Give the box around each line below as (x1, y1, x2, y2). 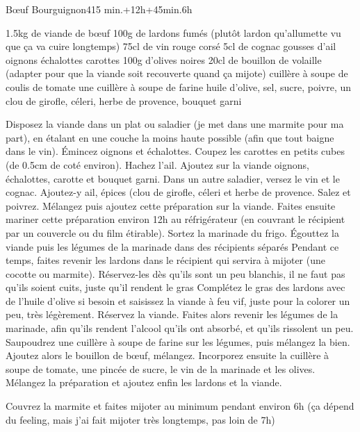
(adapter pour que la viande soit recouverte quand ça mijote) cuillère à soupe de (6, 66, 348, 81)
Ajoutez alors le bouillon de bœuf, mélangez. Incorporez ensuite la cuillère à (6, 348, 329, 363)
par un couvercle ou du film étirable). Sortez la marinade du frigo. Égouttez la (6, 225, 339, 240)
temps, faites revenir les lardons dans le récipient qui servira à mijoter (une (6, 253, 325, 267)
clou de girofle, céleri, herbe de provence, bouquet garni (6, 93, 242, 108)
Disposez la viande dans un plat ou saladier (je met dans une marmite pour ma (6, 117, 344, 131)
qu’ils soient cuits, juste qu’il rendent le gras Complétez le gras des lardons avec (6, 280, 345, 294)
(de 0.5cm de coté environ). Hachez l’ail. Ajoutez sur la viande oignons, (6, 157, 309, 172)
